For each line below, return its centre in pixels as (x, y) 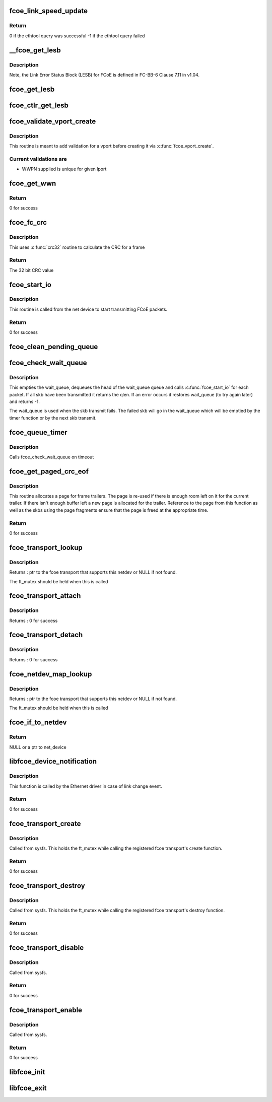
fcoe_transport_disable (47, 948)
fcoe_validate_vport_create (53, 121)
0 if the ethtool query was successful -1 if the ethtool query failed (77, 36)
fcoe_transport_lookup (46, 547)
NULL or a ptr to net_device (38, 747)
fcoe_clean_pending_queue (54, 347)
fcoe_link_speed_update (49, 11)
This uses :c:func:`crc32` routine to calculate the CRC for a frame (77, 247)
